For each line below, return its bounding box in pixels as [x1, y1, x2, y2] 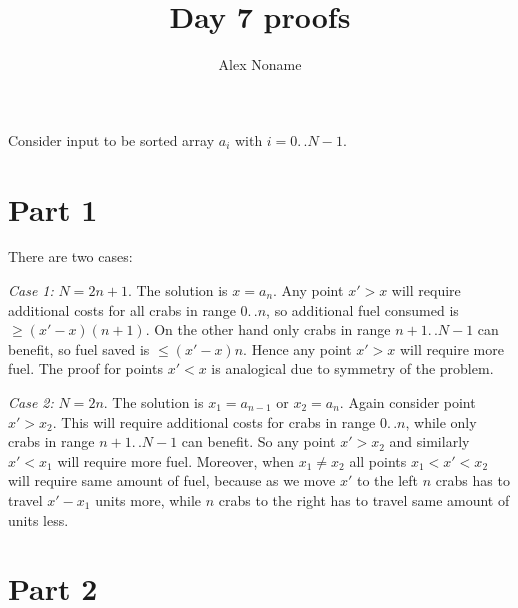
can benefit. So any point [181, 431, 336, 452]
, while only [405, 411, 477, 432]
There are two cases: [8, 246, 133, 267]
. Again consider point [339, 392, 476, 412]
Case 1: [8, 280, 54, 301]
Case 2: [8, 392, 54, 412]
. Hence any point [243, 338, 352, 359]
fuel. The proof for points [8, 358, 163, 379]
